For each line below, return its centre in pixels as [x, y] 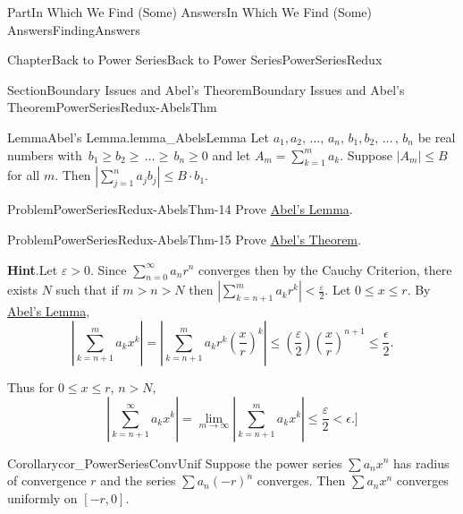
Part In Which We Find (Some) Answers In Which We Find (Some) [190, 12]
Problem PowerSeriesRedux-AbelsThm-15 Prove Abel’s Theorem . [184, 239]
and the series [138, 480]
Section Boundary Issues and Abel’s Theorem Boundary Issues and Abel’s [206, 89]
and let [231, 154]
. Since [109, 269]
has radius [421, 463]
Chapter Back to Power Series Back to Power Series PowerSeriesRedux [195, 60]
